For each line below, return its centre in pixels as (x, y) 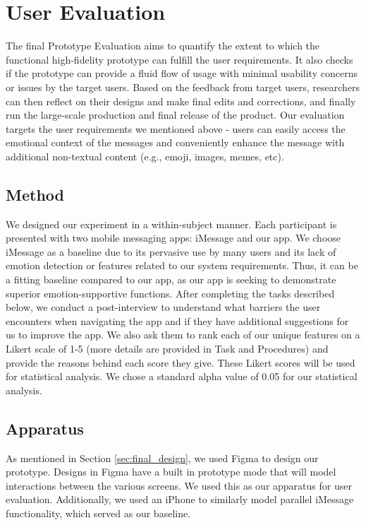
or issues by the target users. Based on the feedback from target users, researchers (183, 87)
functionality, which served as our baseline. (98, 513)
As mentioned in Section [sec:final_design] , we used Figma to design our (162, 458)
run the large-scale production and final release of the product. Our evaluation (175, 115)
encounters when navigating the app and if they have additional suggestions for (177, 320)
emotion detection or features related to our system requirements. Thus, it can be (182, 265)
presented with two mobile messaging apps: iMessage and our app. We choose (173, 238)
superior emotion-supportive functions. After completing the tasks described (170, 293)
